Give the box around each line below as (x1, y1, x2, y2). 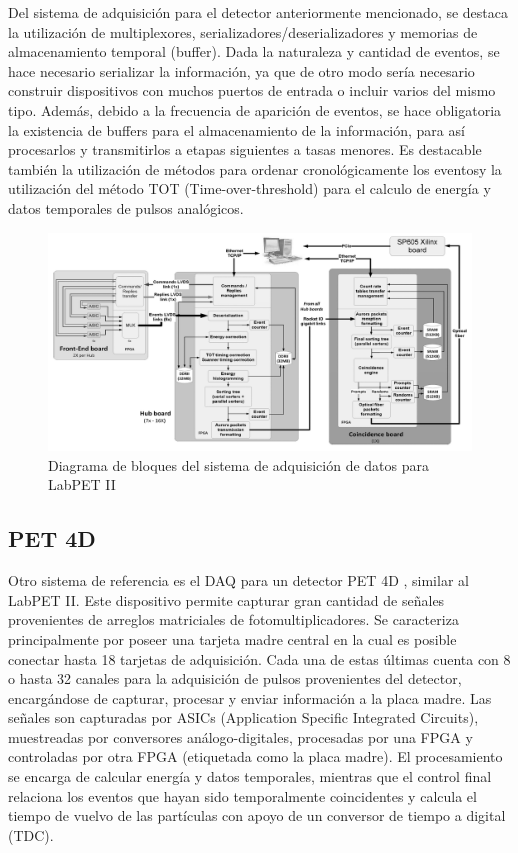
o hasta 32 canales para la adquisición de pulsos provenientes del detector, (8, 668, 462, 689)
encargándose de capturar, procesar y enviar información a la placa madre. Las (8, 687, 492, 708)
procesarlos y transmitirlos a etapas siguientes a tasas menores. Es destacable (8, 139, 482, 160)
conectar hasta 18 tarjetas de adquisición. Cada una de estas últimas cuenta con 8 (8, 648, 511, 669)
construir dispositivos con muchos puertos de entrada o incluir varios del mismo (8, 80, 496, 101)
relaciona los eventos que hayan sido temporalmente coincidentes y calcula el (8, 785, 477, 806)
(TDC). (8, 824, 54, 845)
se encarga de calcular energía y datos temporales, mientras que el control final (8, 766, 492, 787)
